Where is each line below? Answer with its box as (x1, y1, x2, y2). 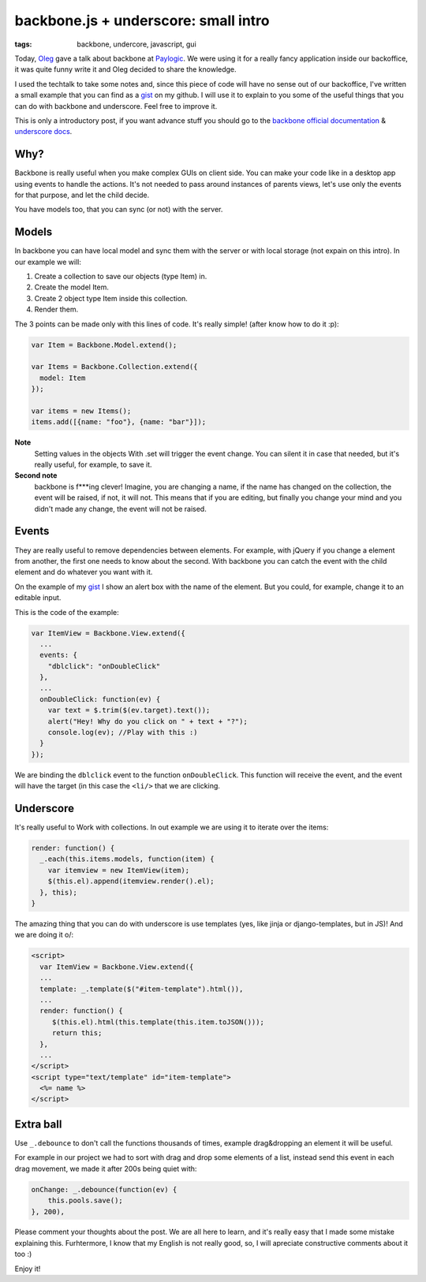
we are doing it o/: (14, 930, 74, 940)
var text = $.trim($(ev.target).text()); (47, 706, 211, 715)
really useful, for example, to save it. (34, 460, 153, 469)
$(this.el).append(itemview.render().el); (47, 877, 215, 886)
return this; (51, 1029, 103, 1038)
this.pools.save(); (47, 1196, 124, 1206)
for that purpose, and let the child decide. (14, 190, 150, 199)
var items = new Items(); (31, 406, 132, 416)
